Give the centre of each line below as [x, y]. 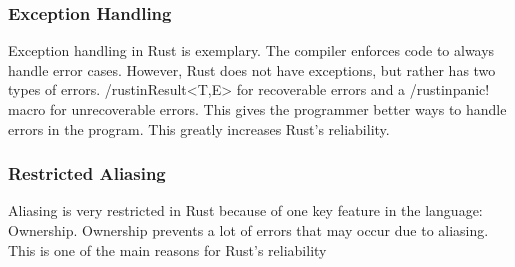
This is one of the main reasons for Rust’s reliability [167, 249]
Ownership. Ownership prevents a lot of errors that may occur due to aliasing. [248, 230]
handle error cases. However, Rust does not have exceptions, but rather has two [252, 69]
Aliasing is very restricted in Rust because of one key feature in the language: [245, 210]
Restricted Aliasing [87, 173]
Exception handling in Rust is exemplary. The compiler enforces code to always [251, 50]
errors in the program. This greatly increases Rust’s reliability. [199, 128]
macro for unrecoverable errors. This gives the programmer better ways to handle [257, 109]
